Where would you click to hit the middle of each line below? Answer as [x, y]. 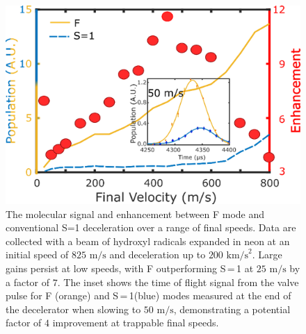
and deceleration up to [158, 254]
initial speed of [37, 254]
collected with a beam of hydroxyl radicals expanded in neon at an [148, 241]
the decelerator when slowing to [73, 309]
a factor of [28, 282]
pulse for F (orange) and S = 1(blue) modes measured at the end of [148, 295]
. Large [267, 254]
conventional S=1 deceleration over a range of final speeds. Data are [151, 227]
